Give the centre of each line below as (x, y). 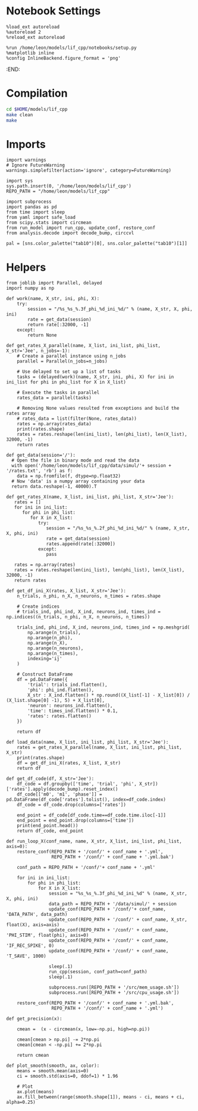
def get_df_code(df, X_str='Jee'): (50, 779)
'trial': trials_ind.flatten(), (68, 685)
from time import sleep (36, 212)
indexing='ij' (45, 659)
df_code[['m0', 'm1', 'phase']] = (59, 794)
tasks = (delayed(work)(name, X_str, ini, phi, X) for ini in (95, 377)
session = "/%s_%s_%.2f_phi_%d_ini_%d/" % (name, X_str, (118, 528)
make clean (20, 114)
